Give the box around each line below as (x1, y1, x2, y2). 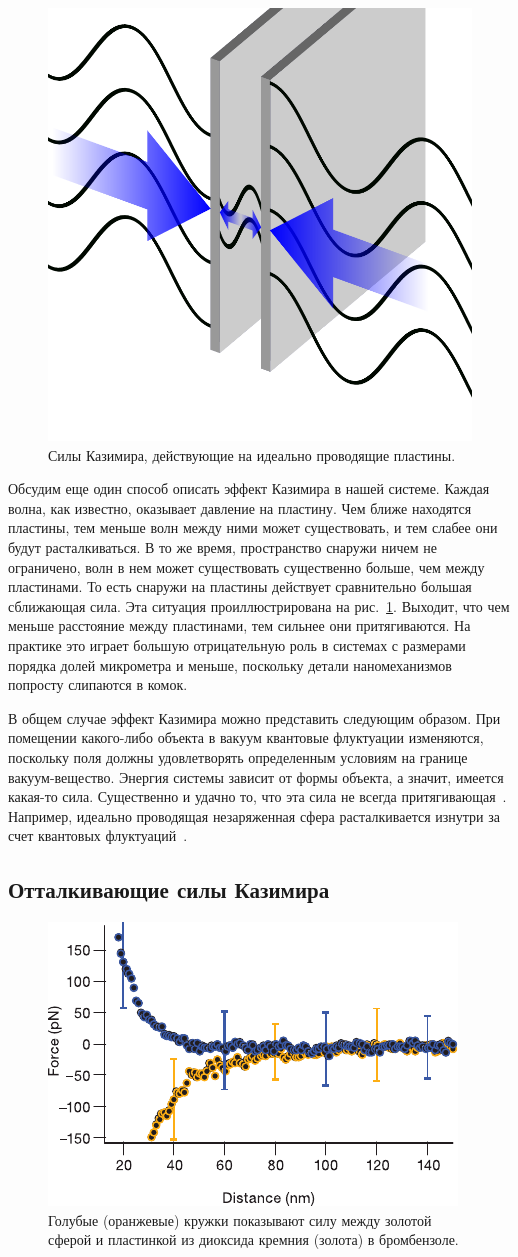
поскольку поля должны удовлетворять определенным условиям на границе (8, 747, 468, 767)
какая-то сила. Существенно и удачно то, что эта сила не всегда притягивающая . (8, 786, 507, 807)
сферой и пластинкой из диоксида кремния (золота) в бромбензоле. (48, 1229, 459, 1250)
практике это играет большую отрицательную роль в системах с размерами (8, 635, 466, 656)
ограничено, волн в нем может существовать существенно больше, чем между (8, 556, 485, 577)
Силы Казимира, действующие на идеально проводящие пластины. (48, 444, 456, 465)
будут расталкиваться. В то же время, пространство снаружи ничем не (8, 537, 437, 558)
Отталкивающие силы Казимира (8, 874, 330, 905)
